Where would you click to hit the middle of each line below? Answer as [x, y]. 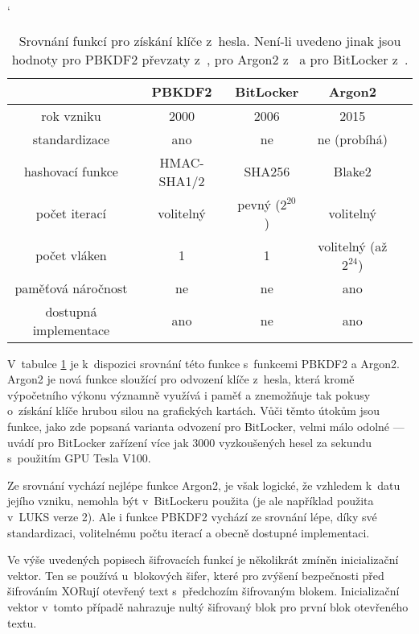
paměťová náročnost [71, 288]
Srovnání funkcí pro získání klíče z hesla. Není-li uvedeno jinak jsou [210, 40]
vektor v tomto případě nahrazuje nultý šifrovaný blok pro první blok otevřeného [208, 606]
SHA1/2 [182, 180]
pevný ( [259, 204]
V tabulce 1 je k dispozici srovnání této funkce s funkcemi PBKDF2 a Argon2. [203, 363]
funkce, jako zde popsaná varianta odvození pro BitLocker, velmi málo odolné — [206, 426]
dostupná [71, 311]
